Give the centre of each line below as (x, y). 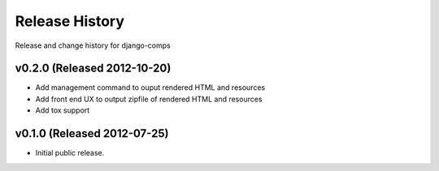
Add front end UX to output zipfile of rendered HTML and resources (149, 99)
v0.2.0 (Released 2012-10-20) (93, 68)
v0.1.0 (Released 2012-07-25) (92, 134)
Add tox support (63, 110)
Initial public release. (70, 153)
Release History (70, 21)
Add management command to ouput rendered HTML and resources (150, 88)
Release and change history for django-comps (93, 45)
